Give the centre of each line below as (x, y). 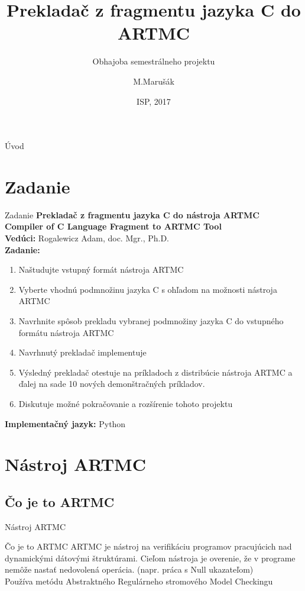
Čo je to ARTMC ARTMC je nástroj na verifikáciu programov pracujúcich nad (148, 546)
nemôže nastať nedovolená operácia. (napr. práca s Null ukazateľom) (129, 569)
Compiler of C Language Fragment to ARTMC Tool (113, 226)
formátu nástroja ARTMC (66, 332)
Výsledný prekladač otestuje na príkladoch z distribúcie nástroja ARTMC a (155, 372)
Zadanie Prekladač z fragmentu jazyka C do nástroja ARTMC (132, 214)
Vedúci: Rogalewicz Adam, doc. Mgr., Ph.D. (87, 238)
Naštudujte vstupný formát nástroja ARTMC (101, 269)
